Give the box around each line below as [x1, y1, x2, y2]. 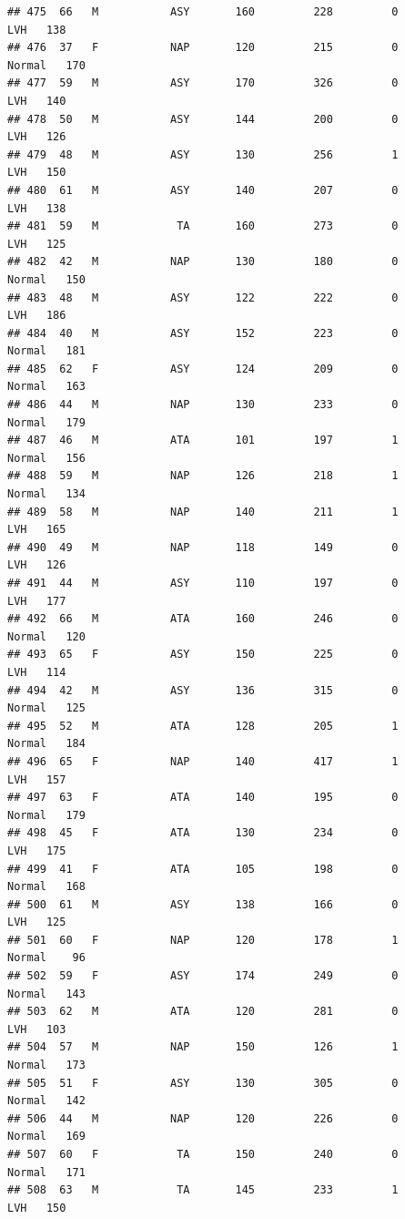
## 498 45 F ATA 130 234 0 [7, 826, 399, 840]
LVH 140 [7, 94, 66, 108]
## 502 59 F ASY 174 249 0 [7, 969, 399, 983]
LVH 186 [7, 309, 66, 323]
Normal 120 [7, 630, 86, 643]
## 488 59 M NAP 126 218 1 [7, 469, 399, 483]
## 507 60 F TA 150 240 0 [7, 1148, 399, 1161]
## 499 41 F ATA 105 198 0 [7, 862, 399, 876]
